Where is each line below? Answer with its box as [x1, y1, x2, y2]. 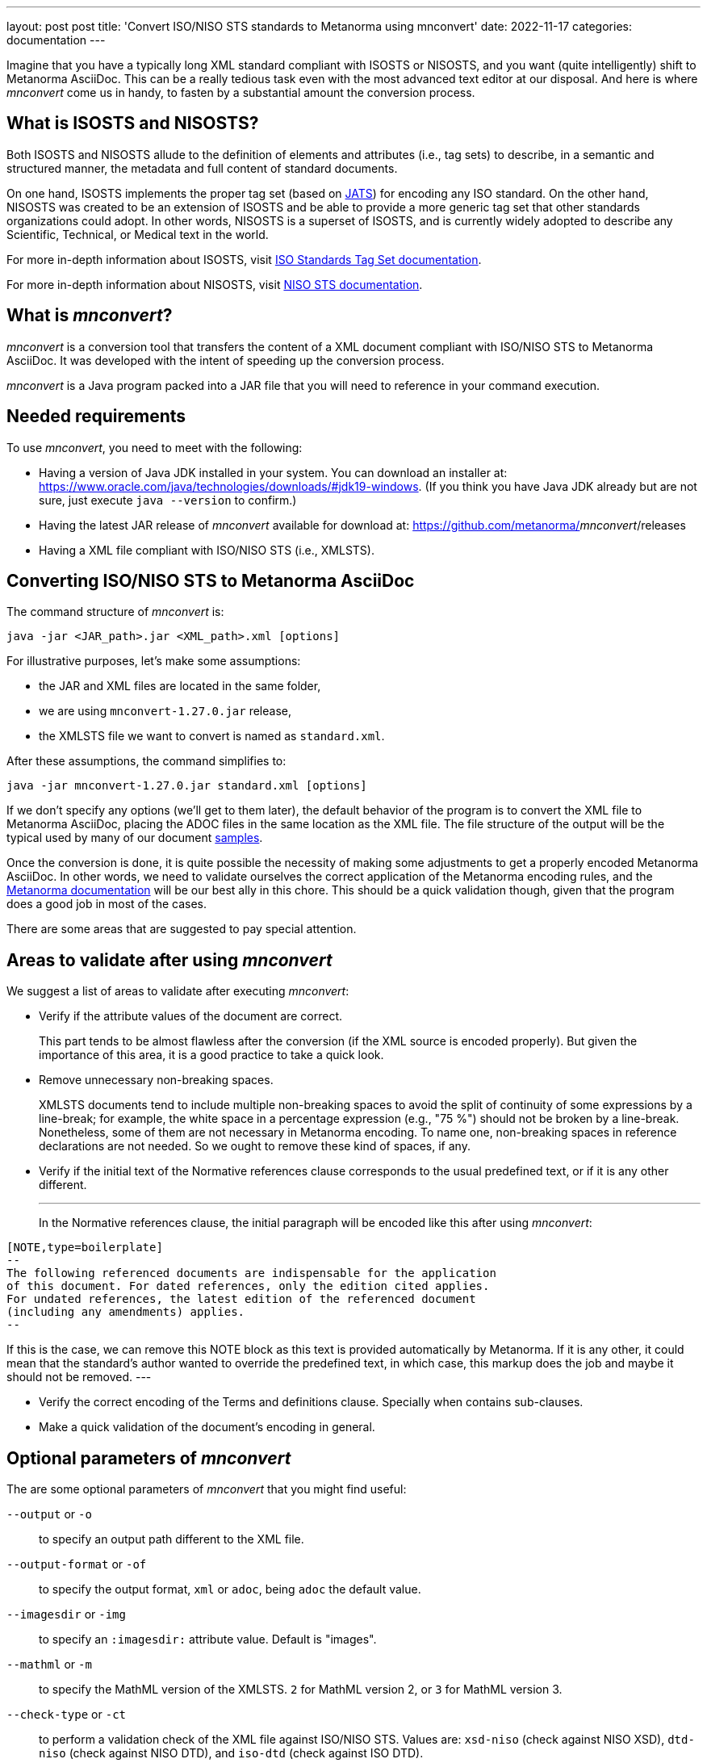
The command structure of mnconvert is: [6, 605, 224, 619]
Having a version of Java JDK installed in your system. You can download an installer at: [39, 465, 508, 479]
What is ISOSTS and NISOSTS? [6, 113, 259, 134]
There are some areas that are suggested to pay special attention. [6, 922, 357, 936]
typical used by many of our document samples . [6, 831, 263, 845]
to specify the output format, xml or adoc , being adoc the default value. [39, 1582, 421, 1597]
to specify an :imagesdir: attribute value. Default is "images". [39, 1632, 377, 1647]
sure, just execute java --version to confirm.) [39, 492, 297, 507]
